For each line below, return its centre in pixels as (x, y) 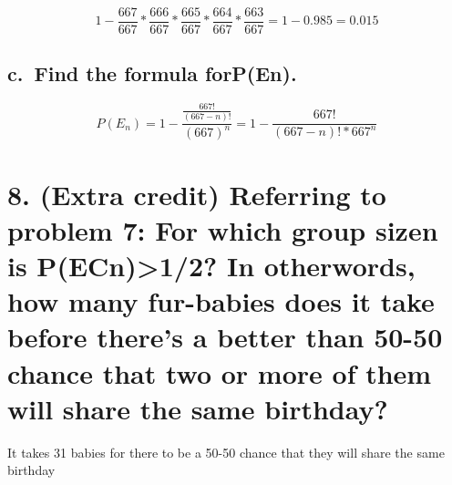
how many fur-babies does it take (221, 301)
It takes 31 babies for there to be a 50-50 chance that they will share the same (226, 452)
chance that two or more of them (220, 372)
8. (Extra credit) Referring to (197, 194)
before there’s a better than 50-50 (225, 337)
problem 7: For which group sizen (223, 229)
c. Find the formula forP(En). (152, 73)
